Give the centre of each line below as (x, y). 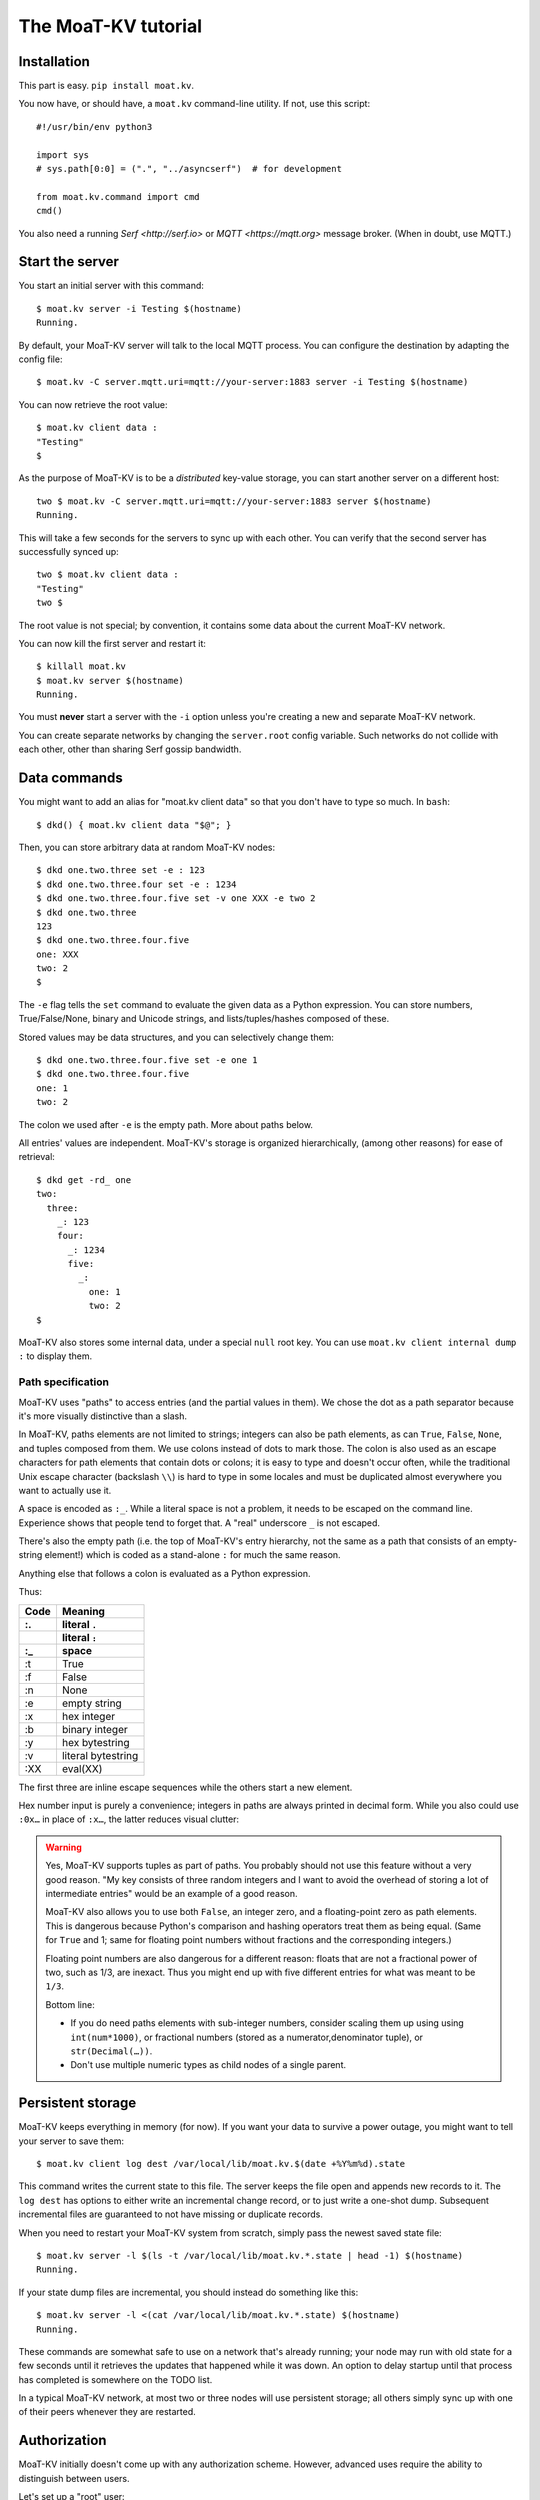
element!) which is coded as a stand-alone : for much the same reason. (192, 1555)
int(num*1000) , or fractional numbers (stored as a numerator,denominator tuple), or (247, 2037)
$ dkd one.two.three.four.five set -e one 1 (147, 1060)
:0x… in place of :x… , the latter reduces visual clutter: (129, 1819)
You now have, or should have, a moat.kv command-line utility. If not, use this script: (194, 104)
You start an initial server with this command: (111, 286)
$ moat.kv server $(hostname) (110, 680)
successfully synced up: (68, 551)
